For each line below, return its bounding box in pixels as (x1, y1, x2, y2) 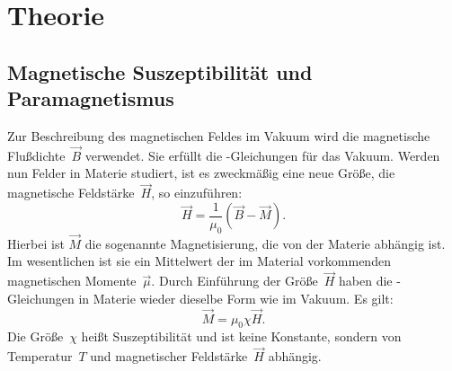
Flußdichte (7, 146, 66, 164)
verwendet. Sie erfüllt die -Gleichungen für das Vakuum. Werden (84, 146, 440, 164)
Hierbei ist (7, 234, 65, 252)
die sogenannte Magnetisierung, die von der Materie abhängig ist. (84, 234, 446, 252)
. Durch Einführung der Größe (151, 271, 318, 290)
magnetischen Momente (7, 271, 137, 290)
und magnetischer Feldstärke (90, 347, 248, 366)
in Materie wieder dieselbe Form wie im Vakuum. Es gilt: (78, 288, 394, 307)
